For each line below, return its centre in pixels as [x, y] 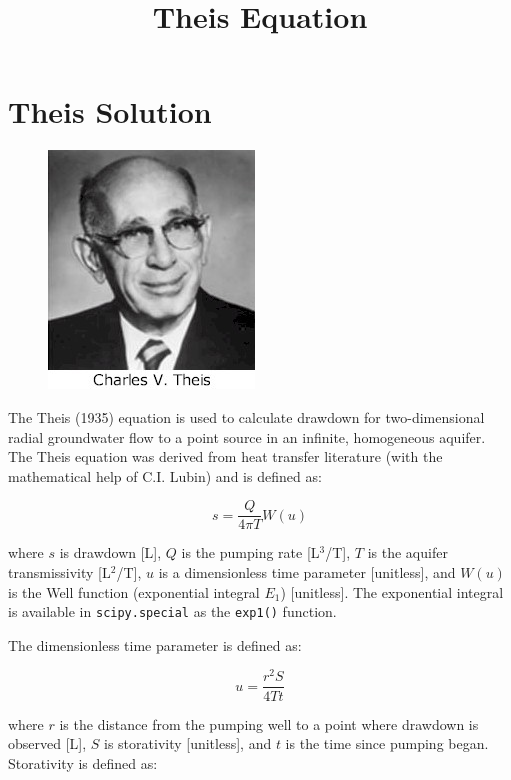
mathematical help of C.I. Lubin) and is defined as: [165, 475]
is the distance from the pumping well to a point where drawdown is [269, 723]
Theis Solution [110, 111]
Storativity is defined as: [83, 762]
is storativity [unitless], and [188, 743]
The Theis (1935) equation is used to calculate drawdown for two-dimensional [246, 416]
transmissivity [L [59, 571]
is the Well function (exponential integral [134, 591]
